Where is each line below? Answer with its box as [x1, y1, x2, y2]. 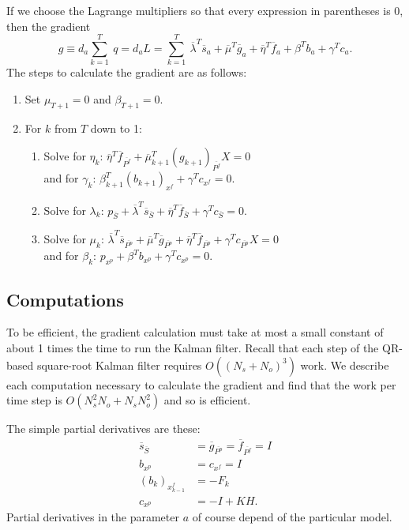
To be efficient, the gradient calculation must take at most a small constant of [6, 324, 384, 340]
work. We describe [300, 356, 389, 373]
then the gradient [6, 17, 91, 34]
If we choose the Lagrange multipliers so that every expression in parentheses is [6, 2, 391, 18]
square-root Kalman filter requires [36, 356, 202, 373]
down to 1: [90, 119, 142, 136]
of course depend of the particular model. [192, 509, 392, 525]
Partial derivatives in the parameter [6, 509, 179, 525]
